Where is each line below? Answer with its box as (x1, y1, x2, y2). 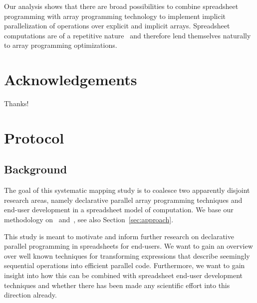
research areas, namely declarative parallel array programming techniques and (4, 194, 243, 205)
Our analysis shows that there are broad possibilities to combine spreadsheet (4, 1, 239, 11)
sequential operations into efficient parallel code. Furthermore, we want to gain (4, 260, 245, 271)
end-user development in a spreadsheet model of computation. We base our (4, 204, 234, 215)
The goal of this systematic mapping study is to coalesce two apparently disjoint (4, 185, 250, 195)
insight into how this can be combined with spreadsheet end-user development (4, 270, 243, 281)
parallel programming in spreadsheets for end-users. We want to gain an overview (4, 241, 253, 251)
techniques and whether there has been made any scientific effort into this (4, 280, 230, 290)
